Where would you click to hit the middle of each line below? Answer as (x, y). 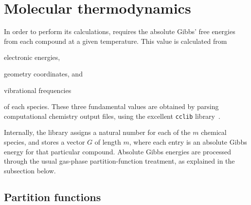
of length (108, 141)
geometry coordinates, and (43, 73)
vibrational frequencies (38, 90)
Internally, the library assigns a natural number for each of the (97, 132)
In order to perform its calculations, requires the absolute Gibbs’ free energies (120, 31)
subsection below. (30, 170)
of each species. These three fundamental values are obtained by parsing (111, 106)
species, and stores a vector (45, 141)
